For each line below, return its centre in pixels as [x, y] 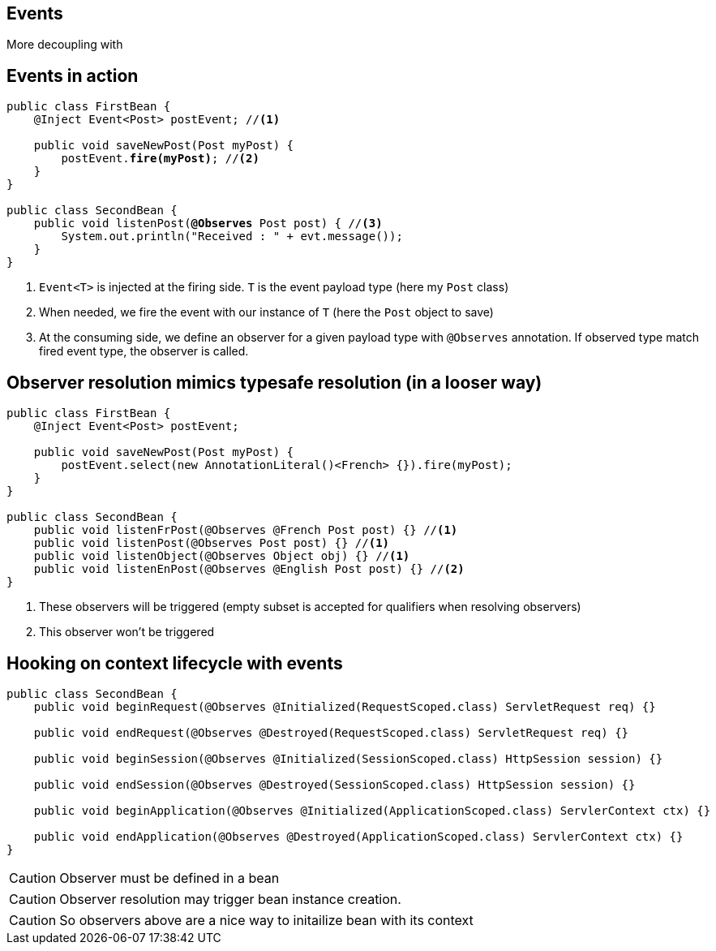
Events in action [73, 75]
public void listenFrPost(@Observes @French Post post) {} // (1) [246, 530]
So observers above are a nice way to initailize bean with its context [266, 920]
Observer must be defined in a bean [169, 878]
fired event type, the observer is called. [144, 351]
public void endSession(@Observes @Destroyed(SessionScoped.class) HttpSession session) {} [334, 784]
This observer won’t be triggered [127, 632]
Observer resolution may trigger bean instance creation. [230, 899]
